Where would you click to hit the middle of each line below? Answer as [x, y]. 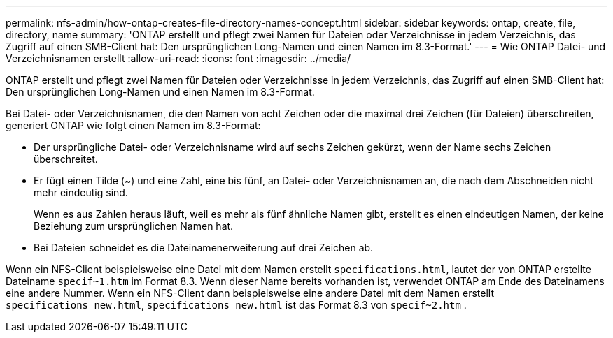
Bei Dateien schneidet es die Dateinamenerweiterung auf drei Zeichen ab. [204, 248]
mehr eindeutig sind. [81, 192]
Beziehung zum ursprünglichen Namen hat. [134, 226]
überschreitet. [66, 159]
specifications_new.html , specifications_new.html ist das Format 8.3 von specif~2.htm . [236, 305]
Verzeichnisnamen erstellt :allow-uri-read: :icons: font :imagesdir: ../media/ [178, 58]
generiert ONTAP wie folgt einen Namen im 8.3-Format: [133, 125]
